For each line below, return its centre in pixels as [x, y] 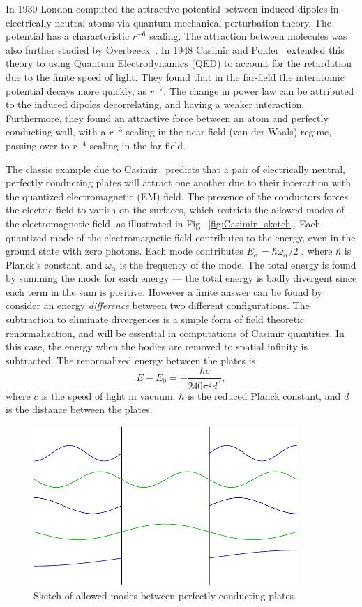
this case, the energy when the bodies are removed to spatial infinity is [157, 346]
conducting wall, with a [56, 132]
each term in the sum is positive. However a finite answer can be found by [164, 291]
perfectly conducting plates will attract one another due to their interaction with [178, 182]
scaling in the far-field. [137, 145]
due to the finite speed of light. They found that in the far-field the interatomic [175, 76]
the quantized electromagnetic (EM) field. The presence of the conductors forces [177, 196]
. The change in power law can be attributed [259, 90]
